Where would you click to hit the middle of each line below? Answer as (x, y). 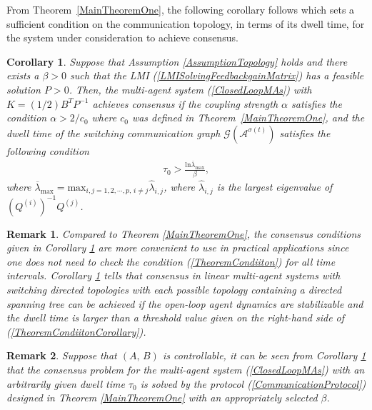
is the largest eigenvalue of (275, 186)
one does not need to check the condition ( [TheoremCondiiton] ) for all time (171, 261)
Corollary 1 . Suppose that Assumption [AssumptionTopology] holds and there (177, 61)
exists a (23, 75)
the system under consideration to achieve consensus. (122, 37)
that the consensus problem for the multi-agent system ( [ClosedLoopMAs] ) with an (186, 370)
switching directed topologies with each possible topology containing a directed (174, 290)
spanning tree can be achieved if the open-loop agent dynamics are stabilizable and (185, 303)
